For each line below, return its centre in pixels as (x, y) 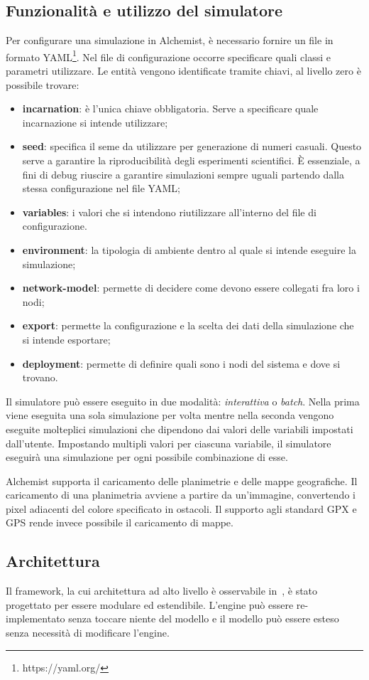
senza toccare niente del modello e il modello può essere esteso (204, 618)
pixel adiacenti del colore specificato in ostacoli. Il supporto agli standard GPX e (181, 508)
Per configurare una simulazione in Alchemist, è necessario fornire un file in (170, 40)
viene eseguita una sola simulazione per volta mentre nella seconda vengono (170, 415)
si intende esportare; (66, 339)
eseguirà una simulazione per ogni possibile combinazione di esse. (147, 457)
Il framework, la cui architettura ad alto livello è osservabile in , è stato (162, 591)
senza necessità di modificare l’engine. (88, 633)
